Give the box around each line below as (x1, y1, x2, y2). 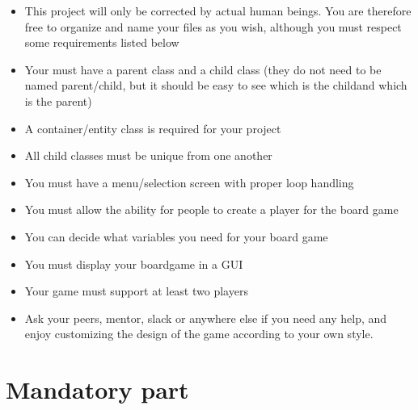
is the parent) (24, 92, 92, 109)
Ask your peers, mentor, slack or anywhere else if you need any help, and (24, 309, 387, 326)
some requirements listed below (24, 34, 179, 51)
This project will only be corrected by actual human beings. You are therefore (24, 2, 412, 19)
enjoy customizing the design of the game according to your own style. (24, 325, 374, 342)
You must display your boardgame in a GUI (24, 255, 243, 272)
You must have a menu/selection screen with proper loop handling (24, 174, 354, 190)
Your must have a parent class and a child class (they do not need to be (24, 61, 382, 77)
